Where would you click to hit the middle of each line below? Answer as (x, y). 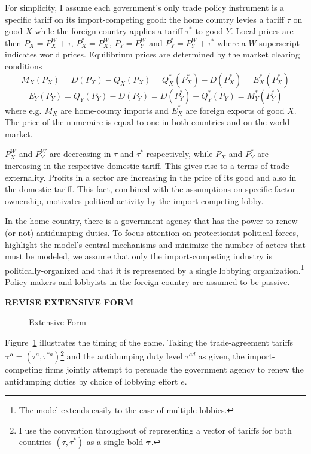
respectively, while (179, 154)
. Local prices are (262, 31)
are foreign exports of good (235, 110)
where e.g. (23, 110)
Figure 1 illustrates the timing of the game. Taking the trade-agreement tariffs (149, 342)
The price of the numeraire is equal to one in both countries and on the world (147, 122)
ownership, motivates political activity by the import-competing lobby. (134, 200)
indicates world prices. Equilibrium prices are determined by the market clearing (153, 54)
